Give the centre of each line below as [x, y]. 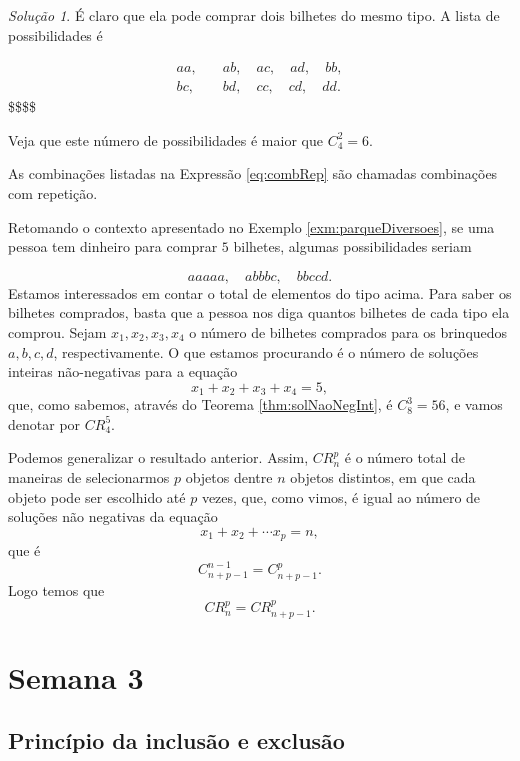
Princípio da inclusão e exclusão [176, 740]
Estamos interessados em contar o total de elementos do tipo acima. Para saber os [260, 292]
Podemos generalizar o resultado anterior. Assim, [158, 457]
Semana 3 [76, 676]
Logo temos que [56, 589]
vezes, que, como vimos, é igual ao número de [341, 496]
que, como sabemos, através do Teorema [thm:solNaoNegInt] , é [200, 404]
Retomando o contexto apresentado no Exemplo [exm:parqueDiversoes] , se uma [251, 226]
